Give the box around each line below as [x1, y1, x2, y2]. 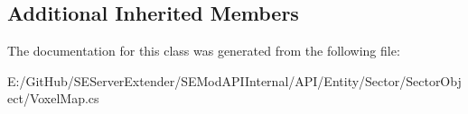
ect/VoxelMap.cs [7, 89, 99, 108]
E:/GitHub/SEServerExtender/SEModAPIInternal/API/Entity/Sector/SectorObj [7, 71, 462, 90]
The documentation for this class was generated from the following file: [7, 41, 400, 60]
